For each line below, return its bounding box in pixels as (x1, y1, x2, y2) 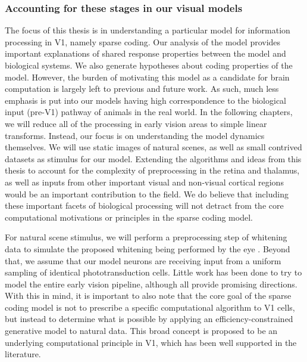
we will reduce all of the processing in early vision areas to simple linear (5, 117, 267, 129)
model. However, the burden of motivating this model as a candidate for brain (5, 70, 290, 83)
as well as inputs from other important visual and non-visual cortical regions (5, 175, 284, 188)
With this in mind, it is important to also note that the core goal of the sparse (5, 289, 292, 302)
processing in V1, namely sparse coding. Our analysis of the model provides (5, 35, 281, 48)
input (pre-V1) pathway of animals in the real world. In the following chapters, (5, 106, 293, 118)
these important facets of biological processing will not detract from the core (5, 199, 284, 212)
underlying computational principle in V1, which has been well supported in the (5, 336, 297, 348)
